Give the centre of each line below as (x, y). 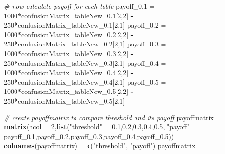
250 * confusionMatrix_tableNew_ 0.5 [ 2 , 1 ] (65, 100)
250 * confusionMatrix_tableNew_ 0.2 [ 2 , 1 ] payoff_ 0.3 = (85, 44)
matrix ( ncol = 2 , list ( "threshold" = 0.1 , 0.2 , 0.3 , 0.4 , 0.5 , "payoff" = (101, 127)
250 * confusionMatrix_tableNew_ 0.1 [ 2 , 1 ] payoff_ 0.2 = (85, 25)
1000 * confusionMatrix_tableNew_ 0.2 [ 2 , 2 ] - (69, 34)
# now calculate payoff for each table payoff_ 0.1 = (79, 6)
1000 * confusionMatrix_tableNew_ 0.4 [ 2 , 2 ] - (69, 72)
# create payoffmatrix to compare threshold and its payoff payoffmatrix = (113, 117)
